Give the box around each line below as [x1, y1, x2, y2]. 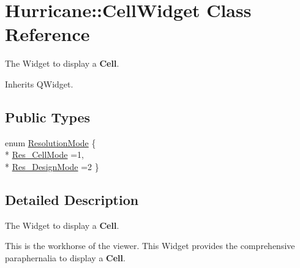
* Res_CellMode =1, [5, 148, 84, 161]
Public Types [5, 107, 91, 126]
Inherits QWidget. [5, 77, 73, 90]
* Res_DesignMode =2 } [5, 160, 99, 173]
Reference [5, 21, 90, 47]
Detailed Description [5, 190, 139, 209]
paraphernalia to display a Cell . [5, 251, 126, 264]
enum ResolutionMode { [5, 136, 96, 149]
